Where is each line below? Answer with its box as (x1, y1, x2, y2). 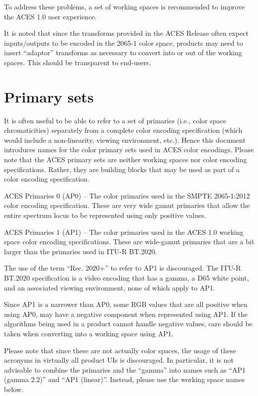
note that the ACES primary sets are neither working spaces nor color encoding (4, 154, 247, 165)
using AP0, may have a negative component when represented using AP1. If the (4, 308, 248, 319)
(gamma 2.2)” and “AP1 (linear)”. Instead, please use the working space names (4, 374, 245, 385)
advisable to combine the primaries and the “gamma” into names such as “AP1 (4, 364, 246, 375)
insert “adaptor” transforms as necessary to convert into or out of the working (4, 47, 242, 58)
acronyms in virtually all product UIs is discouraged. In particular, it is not (4, 355, 234, 365)
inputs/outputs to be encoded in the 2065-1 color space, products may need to (4, 37, 243, 48)
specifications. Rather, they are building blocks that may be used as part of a (4, 164, 240, 174)
